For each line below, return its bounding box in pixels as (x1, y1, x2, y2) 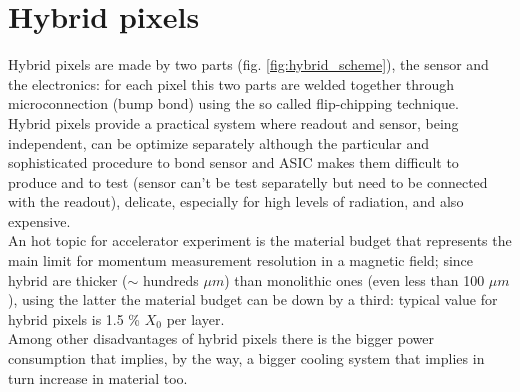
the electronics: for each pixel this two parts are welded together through (8, 73, 455, 94)
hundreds (143, 269, 199, 290)
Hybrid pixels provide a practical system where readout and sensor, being (8, 112, 459, 133)
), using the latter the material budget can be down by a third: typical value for (8, 289, 498, 310)
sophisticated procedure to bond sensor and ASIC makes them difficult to (8, 152, 459, 173)
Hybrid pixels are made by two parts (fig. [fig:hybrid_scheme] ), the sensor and (8, 54, 489, 75)
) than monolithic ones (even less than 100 (224, 269, 485, 290)
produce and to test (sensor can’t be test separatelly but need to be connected (8, 171, 488, 192)
